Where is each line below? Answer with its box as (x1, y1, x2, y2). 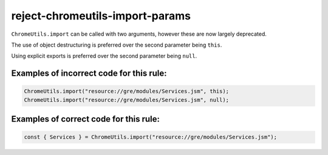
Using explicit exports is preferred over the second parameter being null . (11, 52, 197, 60)
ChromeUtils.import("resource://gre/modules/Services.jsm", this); (24, 88, 230, 95)
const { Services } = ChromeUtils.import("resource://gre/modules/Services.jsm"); (24, 134, 278, 140)
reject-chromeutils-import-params (11, 9, 191, 22)
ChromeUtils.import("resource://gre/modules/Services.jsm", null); (24, 96, 230, 103)
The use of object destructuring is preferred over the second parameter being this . (11, 41, 222, 48)
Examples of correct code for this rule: (11, 114, 160, 124)
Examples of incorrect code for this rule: (11, 68, 167, 79)
